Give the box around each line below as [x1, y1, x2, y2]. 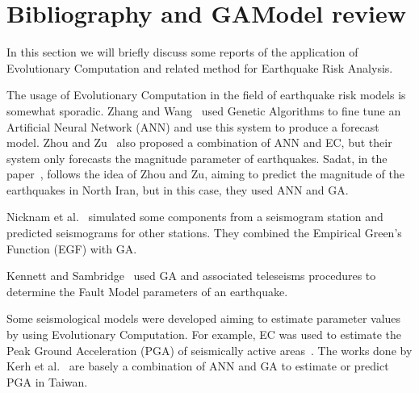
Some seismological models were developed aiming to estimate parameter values [6, 310, 401, 327]
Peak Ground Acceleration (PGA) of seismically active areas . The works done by [6, 341, 413, 358]
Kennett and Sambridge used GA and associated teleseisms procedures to [6, 267, 376, 284]
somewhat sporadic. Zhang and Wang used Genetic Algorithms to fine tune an [6, 102, 401, 119]
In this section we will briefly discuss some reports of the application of [6, 44, 358, 61]
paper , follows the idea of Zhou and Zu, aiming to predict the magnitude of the [6, 165, 404, 182]
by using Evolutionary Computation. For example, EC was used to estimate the [6, 326, 402, 343]
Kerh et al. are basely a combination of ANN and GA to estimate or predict [6, 357, 389, 374]
